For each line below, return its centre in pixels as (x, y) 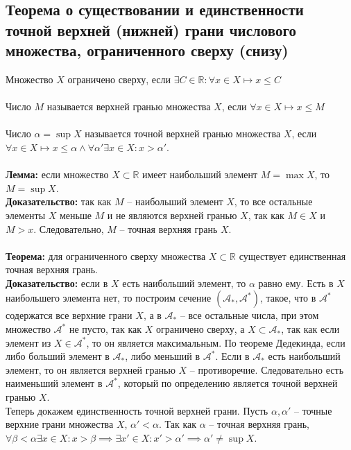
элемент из (28, 342)
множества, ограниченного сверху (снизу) (147, 50)
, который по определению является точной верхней (228, 383)
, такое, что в (288, 298)
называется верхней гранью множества (129, 106)
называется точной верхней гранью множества (183, 133)
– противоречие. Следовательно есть (267, 369)
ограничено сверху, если (119, 79)
